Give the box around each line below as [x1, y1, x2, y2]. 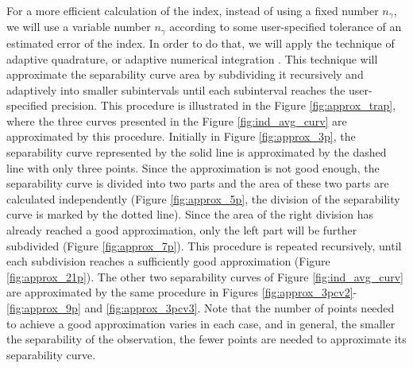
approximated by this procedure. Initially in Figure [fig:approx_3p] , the [6, 128, 356, 145]
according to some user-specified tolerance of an [169, 18, 402, 35]
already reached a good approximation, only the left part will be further [6, 222, 357, 238]
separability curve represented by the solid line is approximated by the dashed [6, 144, 387, 161]
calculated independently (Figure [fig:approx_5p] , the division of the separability [6, 190, 400, 207]
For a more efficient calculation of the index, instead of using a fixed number [6, 2, 379, 18]
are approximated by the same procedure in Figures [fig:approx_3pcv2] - [6, 284, 357, 300]
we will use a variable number [6, 18, 151, 35]
